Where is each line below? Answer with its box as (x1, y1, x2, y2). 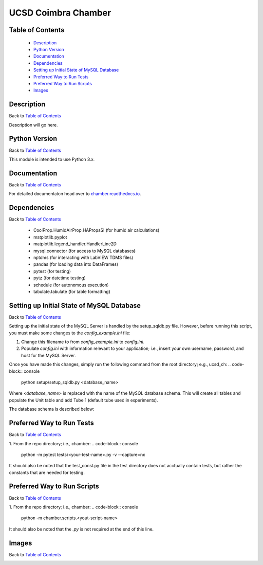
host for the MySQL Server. (21, 352, 76, 358)
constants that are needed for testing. (9, 470, 85, 475)
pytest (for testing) (33, 268, 71, 274)
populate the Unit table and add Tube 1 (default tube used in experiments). (9, 397, 158, 403)
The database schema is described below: (9, 406, 94, 412)
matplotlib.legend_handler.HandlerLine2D (33, 241, 117, 247)
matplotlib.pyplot (33, 234, 68, 240)
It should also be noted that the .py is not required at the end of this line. (9, 526, 154, 532)
